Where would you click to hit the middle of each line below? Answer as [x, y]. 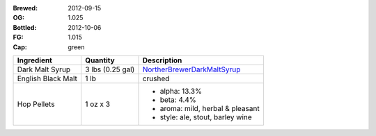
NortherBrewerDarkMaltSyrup [191, 69]
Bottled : [25, 27]
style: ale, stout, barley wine [206, 117]
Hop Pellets [36, 104]
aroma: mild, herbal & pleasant [210, 108]
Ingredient [34, 60]
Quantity [100, 60]
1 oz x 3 [97, 104]
